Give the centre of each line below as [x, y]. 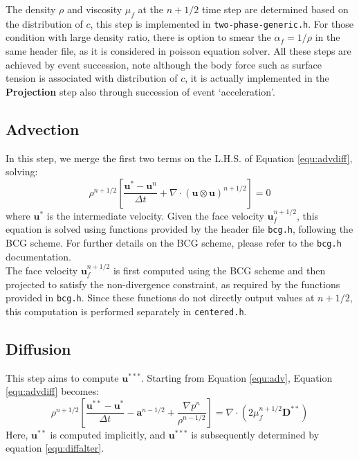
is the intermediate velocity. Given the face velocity [155, 215]
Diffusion [38, 348]
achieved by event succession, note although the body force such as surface [164, 64]
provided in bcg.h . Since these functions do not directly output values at [160, 298]
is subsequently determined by [255, 434]
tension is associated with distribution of [92, 78]
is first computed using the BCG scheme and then [219, 270]
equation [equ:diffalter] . [55, 448]
